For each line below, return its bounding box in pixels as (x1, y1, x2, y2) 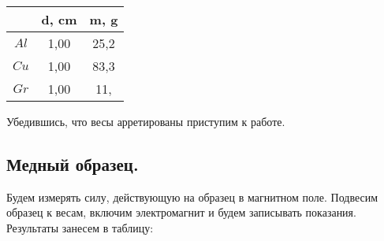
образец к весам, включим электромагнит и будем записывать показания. (6, 204, 356, 221)
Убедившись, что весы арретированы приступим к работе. (6, 113, 285, 129)
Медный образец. (6, 151, 139, 176)
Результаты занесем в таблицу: (6, 219, 154, 235)
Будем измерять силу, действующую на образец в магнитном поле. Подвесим (6, 188, 378, 205)
